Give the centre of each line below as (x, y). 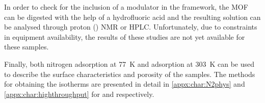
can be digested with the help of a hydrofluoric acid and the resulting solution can (132, 17)
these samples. (26, 47)
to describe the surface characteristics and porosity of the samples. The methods (130, 74)
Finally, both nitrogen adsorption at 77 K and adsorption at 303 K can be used (129, 63)
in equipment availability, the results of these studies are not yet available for (125, 36)
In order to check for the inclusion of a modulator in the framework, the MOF (126, 7)
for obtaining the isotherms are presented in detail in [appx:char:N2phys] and (125, 84)
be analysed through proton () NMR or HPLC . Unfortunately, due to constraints (131, 27)
